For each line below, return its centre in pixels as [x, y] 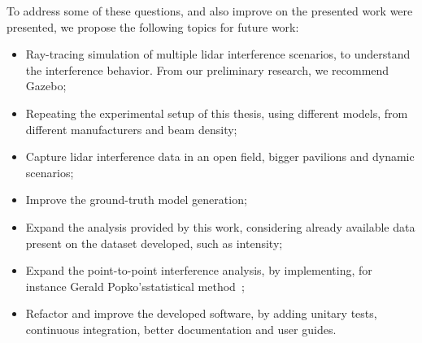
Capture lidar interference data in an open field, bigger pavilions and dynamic [220, 156]
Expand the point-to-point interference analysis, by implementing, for [199, 270]
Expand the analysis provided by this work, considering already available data [220, 226]
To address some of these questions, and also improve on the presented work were [210, 11]
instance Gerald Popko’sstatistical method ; [135, 286]
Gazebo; [46, 86]
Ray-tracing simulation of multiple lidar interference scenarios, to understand [218, 54]
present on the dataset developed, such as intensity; [154, 243]
